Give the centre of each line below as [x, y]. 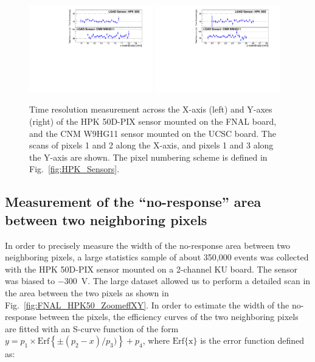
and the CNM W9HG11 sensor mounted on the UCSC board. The [153, 133]
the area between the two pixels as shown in [87, 292]
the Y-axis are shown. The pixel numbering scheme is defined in [148, 157]
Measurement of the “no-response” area [133, 202]
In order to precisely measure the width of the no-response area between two [148, 245]
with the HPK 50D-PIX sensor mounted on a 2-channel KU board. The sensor [151, 269]
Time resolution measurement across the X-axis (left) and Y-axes [151, 109]
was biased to [30, 281]
